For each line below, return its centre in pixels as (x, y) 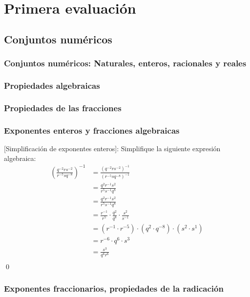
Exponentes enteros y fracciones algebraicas (92, 130)
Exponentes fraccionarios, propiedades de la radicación (114, 288)
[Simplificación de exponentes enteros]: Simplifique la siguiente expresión (112, 148)
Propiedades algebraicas (52, 85)
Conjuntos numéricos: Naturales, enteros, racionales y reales (125, 63)
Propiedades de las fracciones (63, 108)
